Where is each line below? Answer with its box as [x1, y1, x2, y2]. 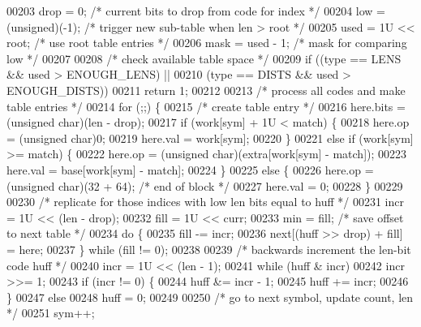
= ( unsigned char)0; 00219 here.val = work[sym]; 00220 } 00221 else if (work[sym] [6, 129, 414, 146]
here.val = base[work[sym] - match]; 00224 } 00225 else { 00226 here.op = [6, 161, 374, 178]
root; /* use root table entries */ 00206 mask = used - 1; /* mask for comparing [6, 34, 407, 51]
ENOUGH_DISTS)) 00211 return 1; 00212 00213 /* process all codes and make [6, 81, 406, 98]
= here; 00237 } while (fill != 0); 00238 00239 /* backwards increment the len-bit [6, 240, 411, 257]
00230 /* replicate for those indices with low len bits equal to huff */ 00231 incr [6, 193, 404, 210]
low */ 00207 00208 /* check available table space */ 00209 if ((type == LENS [6, 49, 402, 67]
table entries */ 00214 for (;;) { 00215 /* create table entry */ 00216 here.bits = [6, 97, 406, 114]
